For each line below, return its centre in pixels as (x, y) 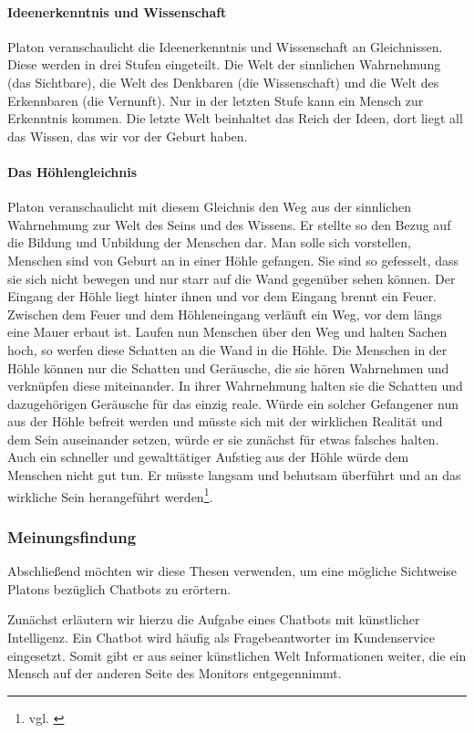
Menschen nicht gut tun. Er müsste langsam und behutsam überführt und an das (234, 475)
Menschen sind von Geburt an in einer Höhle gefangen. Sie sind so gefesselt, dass (233, 260)
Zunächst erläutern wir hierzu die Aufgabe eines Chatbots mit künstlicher (214, 619)
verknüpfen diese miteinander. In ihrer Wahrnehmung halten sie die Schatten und (235, 386)
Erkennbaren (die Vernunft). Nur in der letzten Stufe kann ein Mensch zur (216, 100)
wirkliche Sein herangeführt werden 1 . (110, 495)
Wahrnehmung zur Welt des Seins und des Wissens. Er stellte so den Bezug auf (229, 224)
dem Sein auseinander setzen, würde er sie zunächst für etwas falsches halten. (223, 439)
